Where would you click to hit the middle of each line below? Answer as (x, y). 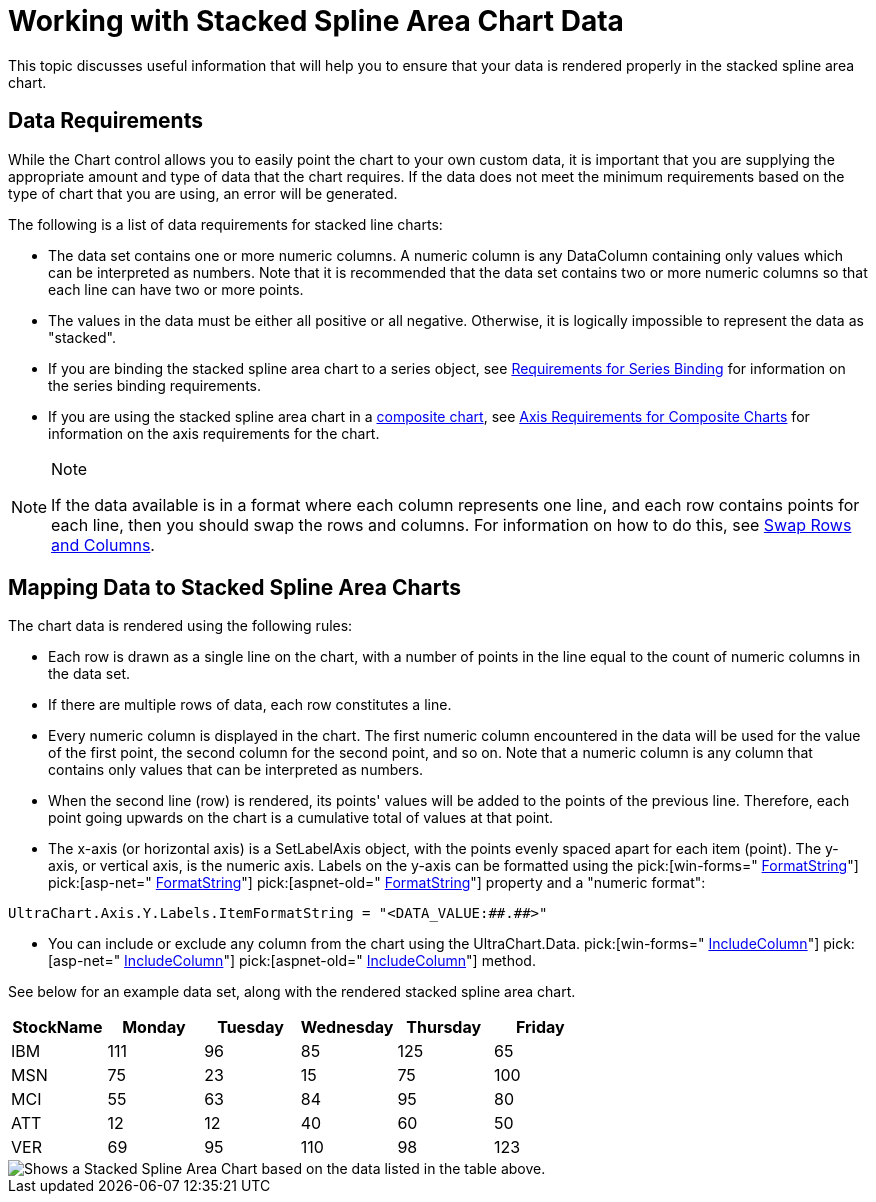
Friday (540, 1027)
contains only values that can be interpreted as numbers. (236, 770)
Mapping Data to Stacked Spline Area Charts (234, 588)
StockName (57, 1027)
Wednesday (347, 1027)
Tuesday (250, 1027)
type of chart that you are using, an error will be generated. (203, 193)
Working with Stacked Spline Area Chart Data (316, 21)
